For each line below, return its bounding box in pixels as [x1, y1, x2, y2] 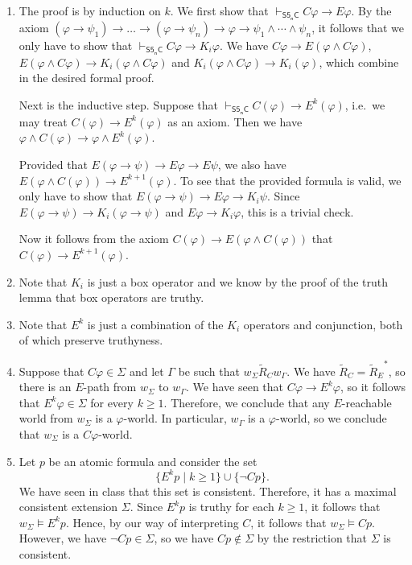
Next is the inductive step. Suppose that [19, 96, 218, 113]
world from [19, 410, 73, 427]
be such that [178, 362, 240, 379]
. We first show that [170, 2, 269, 19]
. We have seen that [186, 378, 284, 395]
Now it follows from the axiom [19, 230, 169, 247]
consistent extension [19, 498, 118, 515]
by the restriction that [257, 530, 368, 546]
